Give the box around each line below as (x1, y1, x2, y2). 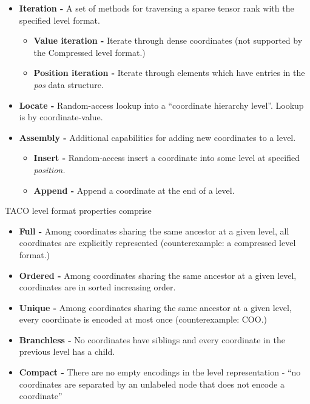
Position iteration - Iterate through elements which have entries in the (33, 66, 305, 79)
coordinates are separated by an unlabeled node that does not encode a (19, 377, 285, 390)
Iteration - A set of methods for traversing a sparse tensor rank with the (19, 2, 294, 14)
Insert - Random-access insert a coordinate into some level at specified (33, 151, 300, 164)
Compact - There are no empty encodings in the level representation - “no (19, 366, 301, 378)
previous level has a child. (19, 345, 115, 358)
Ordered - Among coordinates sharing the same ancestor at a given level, (19, 269, 297, 281)
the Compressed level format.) (33, 46, 146, 58)
